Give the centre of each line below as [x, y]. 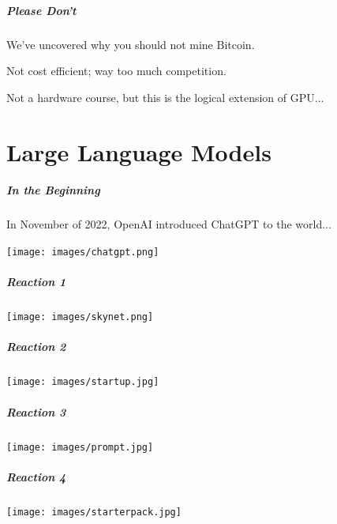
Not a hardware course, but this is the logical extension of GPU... [165, 97]
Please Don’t [41, 10]
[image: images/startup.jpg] [83, 382]
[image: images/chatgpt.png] [83, 252]
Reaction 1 [36, 282]
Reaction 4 [36, 476]
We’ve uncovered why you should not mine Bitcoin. [131, 44]
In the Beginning [53, 190]
